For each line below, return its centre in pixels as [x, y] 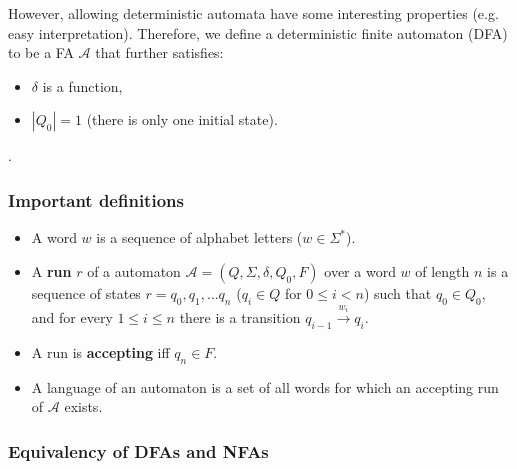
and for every [72, 317]
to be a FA [41, 52]
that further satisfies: [159, 52]
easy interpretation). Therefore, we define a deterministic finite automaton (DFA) [258, 32]
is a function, [82, 85]
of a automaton [134, 270]
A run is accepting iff [100, 351]
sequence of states [86, 292]
